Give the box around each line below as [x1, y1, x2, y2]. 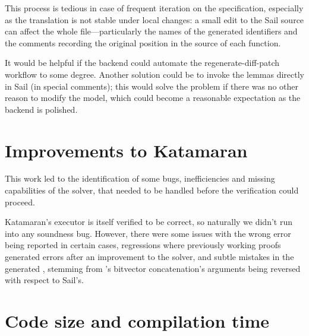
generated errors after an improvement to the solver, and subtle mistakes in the [5, 251, 294, 263]
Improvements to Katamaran [5, 138, 248, 162]
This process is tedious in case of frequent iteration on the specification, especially [5, 2, 304, 14]
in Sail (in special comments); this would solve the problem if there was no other [5, 80, 298, 92]
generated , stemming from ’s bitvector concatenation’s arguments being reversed [5, 262, 301, 274]
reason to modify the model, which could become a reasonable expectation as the [5, 91, 301, 104]
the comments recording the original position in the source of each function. [5, 36, 281, 49]
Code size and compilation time [5, 309, 270, 332]
